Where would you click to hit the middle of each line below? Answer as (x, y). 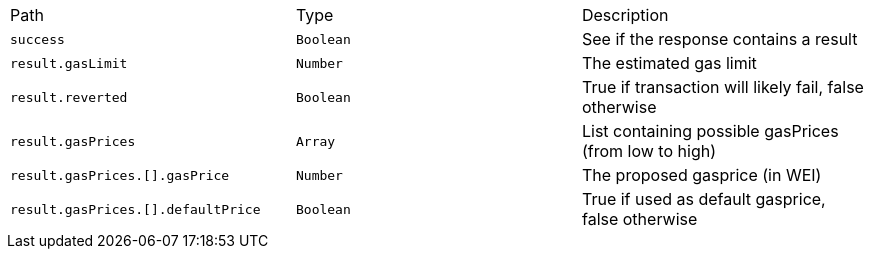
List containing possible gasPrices (710, 131)
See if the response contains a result (719, 39)
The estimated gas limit (669, 63)
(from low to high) (648, 151)
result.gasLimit (69, 63)
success (37, 39)
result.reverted (69, 97)
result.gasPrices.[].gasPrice (120, 175)
